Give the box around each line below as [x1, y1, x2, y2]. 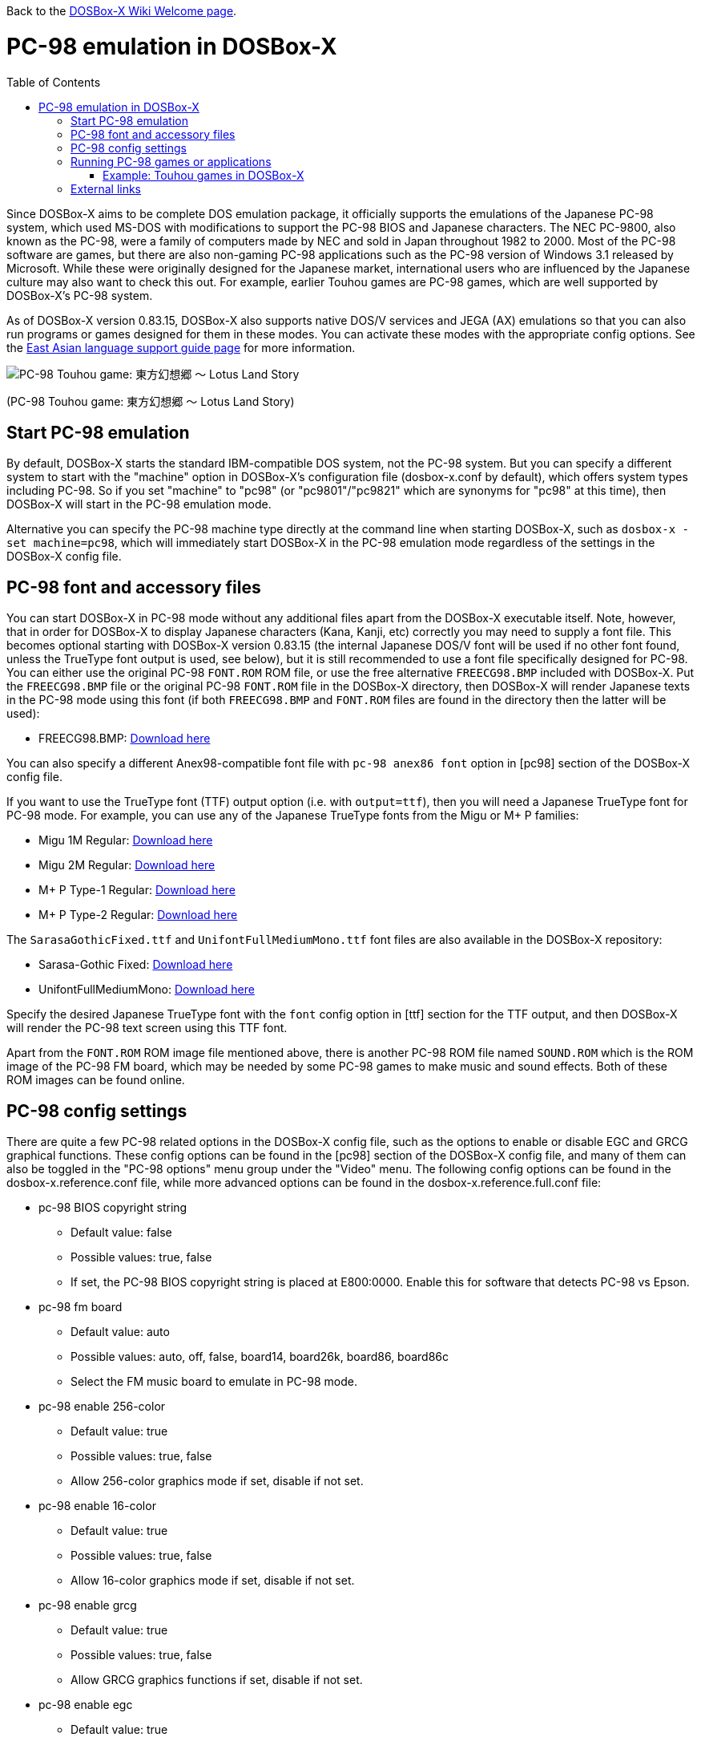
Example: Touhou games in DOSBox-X [103, 168, 304, 182]
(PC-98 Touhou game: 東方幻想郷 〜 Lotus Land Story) [6, 394, 295, 408]
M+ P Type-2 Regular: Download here [38, 908, 238, 922]
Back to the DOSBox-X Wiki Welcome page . [6, 4, 237, 18]
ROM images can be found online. [6, 1073, 185, 1087]
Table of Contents [6, 75, 101, 89]
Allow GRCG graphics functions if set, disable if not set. [71, 1673, 363, 1687]
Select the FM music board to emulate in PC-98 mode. [71, 1375, 357, 1389]
